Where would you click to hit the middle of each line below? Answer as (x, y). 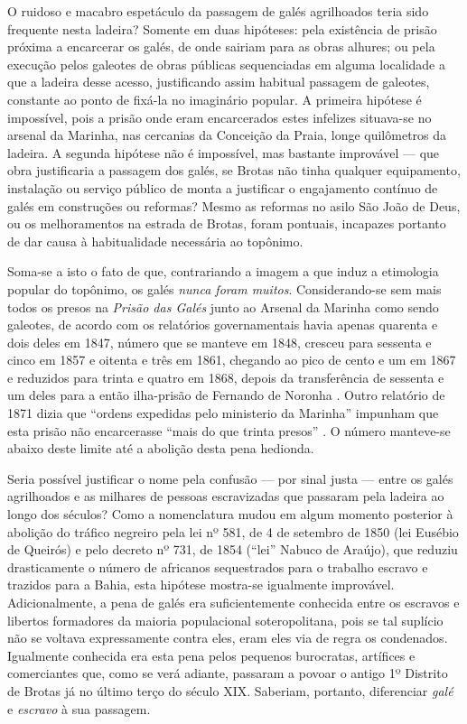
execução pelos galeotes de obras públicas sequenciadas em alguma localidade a (226, 64)
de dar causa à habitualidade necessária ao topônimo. (155, 241)
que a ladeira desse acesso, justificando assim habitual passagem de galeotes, (219, 82)
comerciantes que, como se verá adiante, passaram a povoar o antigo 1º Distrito (228, 673)
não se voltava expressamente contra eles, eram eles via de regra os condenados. (228, 638)
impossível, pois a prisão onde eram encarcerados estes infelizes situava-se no (219, 117)
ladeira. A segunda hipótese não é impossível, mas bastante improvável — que (224, 152)
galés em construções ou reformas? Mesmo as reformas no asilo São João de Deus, (234, 205)
